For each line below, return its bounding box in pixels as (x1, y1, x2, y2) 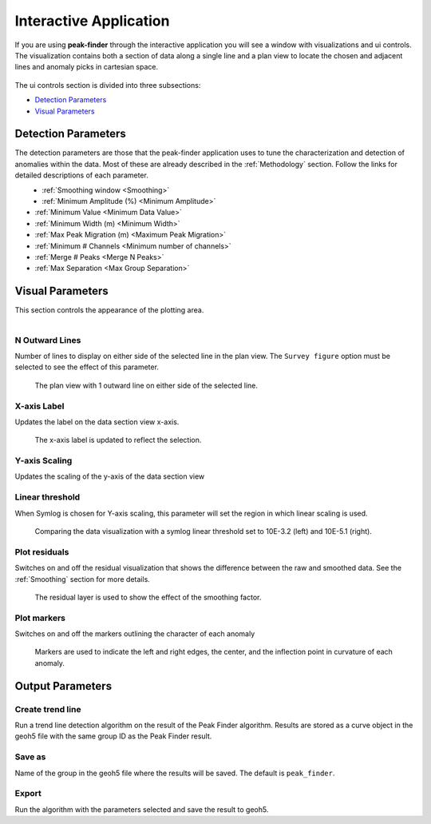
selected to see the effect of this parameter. (14, 362, 160, 372)
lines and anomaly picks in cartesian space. (14, 62, 159, 72)
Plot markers (14, 612, 65, 623)
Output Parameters (14, 679, 112, 693)
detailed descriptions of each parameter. (14, 170, 149, 180)
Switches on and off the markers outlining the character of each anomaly (14, 629, 255, 639)
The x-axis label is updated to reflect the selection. (34, 436, 202, 445)
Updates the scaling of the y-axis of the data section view (14, 472, 205, 481)
